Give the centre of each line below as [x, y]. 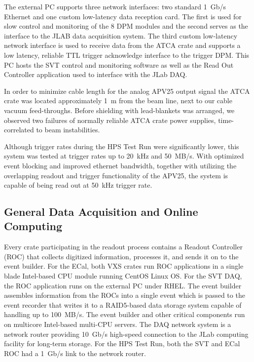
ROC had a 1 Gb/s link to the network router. [75, 353]
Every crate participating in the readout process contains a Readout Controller [123, 247]
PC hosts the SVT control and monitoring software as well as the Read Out [119, 64]
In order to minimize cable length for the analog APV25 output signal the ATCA [127, 91]
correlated [19, 130]
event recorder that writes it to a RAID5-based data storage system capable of [123, 304]
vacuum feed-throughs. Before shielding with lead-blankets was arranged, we [119, 110]
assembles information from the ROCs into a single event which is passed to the [125, 295]
